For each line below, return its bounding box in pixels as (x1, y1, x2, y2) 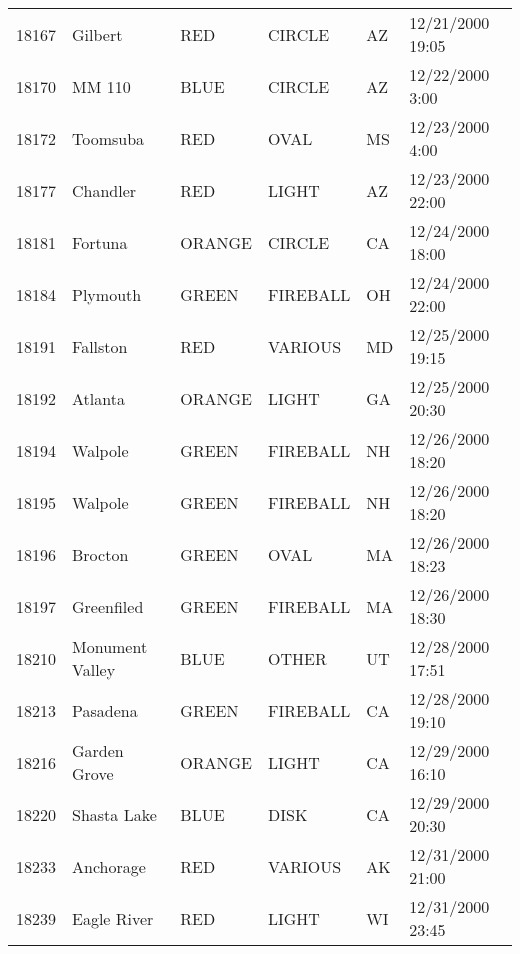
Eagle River (72, 906, 154, 930)
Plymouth (72, 282, 142, 306)
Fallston (72, 334, 128, 358)
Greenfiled (72, 594, 144, 618)
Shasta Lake (72, 802, 157, 826)
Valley (72, 658, 116, 681)
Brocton (72, 542, 129, 566)
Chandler (72, 178, 137, 202)
